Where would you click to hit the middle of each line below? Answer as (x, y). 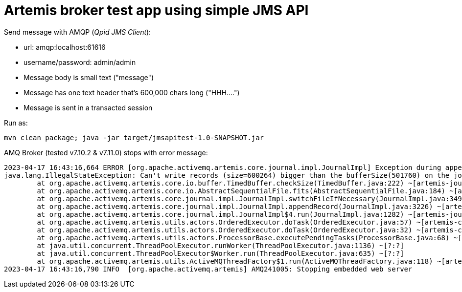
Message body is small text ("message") (89, 77)
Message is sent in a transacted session (88, 107)
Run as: (16, 123)
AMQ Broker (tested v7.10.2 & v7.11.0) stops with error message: (106, 152)
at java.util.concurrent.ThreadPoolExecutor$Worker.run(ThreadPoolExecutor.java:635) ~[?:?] (220, 253)
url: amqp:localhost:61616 (65, 47)
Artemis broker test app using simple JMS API (156, 10)
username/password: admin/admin (80, 62)
